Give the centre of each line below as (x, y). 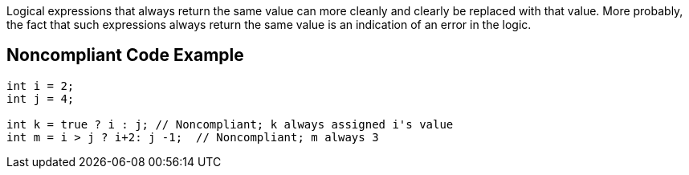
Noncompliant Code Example (125, 55)
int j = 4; (41, 98)
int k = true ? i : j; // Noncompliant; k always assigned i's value (230, 124)
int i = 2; (41, 85)
